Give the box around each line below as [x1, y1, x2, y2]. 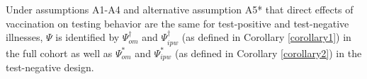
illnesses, [6, 30, 43, 44]
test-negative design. [6, 60, 94, 75]
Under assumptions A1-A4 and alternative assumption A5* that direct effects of [6, 2, 354, 16]
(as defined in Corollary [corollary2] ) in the [174, 45, 362, 60]
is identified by [55, 30, 120, 44]
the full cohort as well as [6, 45, 113, 60]
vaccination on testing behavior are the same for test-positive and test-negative [6, 16, 349, 30]
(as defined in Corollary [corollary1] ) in [181, 30, 351, 44]
